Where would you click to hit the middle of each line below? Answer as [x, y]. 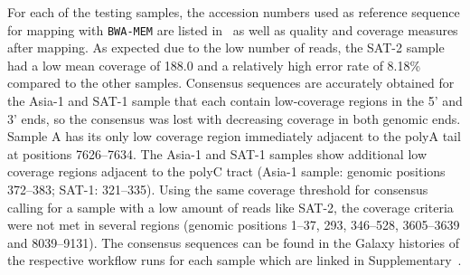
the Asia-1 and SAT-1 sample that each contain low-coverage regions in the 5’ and [235, 101]
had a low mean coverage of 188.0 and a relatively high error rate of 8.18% [214, 65]
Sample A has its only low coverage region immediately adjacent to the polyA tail [234, 136]
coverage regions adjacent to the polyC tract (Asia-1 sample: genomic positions [226, 171]
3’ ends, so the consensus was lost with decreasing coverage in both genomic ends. [234, 118]
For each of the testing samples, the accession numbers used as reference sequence [234, 12]
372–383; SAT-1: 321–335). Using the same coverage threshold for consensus [218, 189]
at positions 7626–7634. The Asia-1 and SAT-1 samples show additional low [217, 153]
